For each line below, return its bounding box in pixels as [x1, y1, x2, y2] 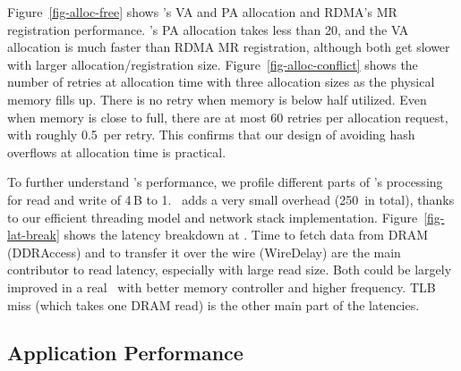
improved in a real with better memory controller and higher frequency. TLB [7, 277, 436, 296]
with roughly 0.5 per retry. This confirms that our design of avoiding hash [7, 125, 415, 144]
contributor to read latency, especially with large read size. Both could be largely [7, 260, 452, 279]
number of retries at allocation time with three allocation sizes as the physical [7, 72, 435, 91]
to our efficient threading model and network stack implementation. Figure [7, 207, 418, 226]
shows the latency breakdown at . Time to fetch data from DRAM [64, 225, 429, 244]
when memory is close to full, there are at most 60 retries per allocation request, [7, 107, 448, 126]
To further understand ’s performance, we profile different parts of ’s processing [7, 173, 443, 191]
